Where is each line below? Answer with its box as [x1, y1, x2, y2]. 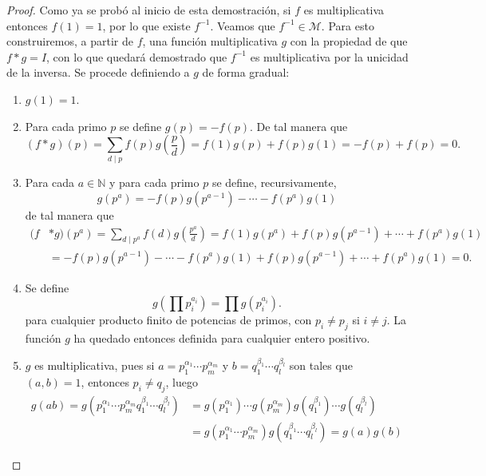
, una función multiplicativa [142, 33, 278, 50]
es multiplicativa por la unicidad [250, 48, 409, 65]
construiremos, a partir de [6, 33, 133, 50]
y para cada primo [109, 174, 200, 191]
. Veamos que [210, 17, 275, 34]
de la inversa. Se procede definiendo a [6, 64, 190, 81]
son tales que [289, 356, 353, 373]
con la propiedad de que [290, 33, 408, 50]
